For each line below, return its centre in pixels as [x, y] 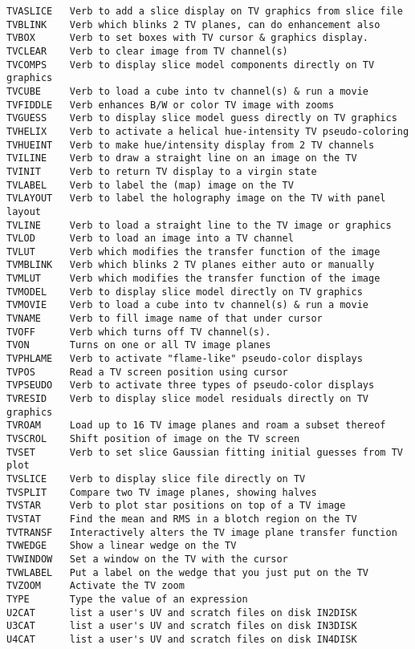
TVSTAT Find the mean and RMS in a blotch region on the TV [182, 519]
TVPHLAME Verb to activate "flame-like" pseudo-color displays [185, 359]
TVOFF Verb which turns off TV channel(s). [139, 332]
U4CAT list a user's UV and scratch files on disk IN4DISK [182, 639]
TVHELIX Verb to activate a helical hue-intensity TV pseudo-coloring [208, 131]
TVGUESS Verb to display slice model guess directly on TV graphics [202, 118]
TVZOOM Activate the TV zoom [96, 586]
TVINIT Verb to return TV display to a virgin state [162, 171]
